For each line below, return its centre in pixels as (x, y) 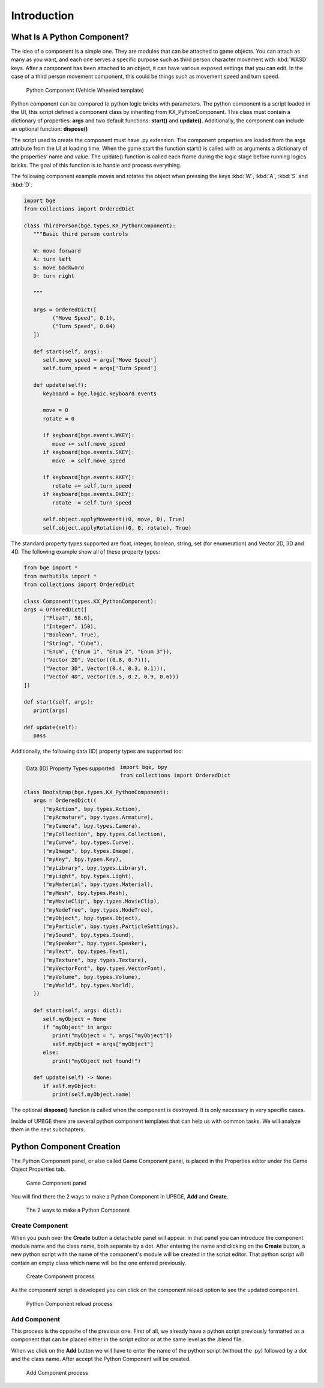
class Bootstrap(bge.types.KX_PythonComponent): (97, 792)
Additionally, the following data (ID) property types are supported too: (97, 751)
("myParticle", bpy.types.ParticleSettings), (111, 926)
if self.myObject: (70, 1086)
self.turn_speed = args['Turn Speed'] (100, 368)
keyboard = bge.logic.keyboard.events (100, 393)
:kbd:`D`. (22, 184)
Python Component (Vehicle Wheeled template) (85, 90)
